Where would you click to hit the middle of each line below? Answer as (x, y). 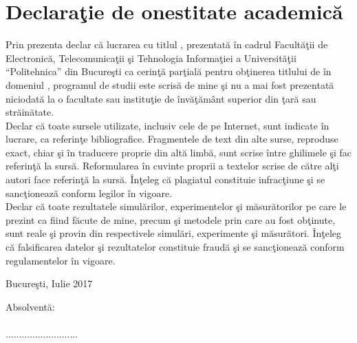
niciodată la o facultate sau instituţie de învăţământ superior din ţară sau (161, 98)
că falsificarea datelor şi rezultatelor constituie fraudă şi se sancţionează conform (175, 247)
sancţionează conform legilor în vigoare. (89, 193)
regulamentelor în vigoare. (61, 260)
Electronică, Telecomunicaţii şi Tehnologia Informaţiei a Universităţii (151, 58)
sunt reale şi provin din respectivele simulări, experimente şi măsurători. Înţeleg (173, 233)
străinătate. (30, 112)
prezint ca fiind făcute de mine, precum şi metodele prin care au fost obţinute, (171, 219)
